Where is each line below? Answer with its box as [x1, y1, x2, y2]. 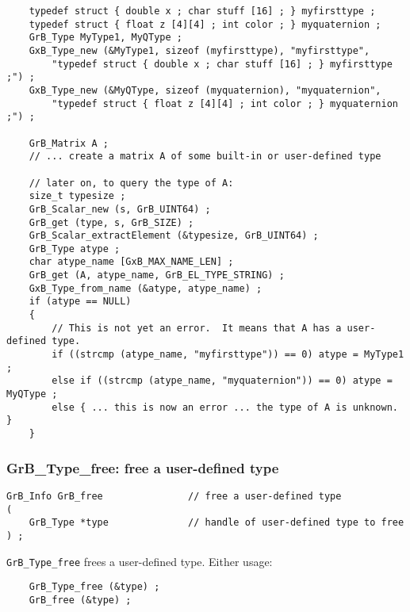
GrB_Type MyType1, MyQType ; [29, 32, 182, 44]
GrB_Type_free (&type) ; [29, 581, 160, 593]
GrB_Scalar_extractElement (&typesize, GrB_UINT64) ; [29, 230, 319, 242]
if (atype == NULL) [29, 296, 132, 308]
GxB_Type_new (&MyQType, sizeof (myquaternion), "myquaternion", [29, 84, 381, 96]
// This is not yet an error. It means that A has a [52, 322, 342, 334]
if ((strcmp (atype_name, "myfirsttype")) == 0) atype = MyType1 [52, 349, 404, 361]
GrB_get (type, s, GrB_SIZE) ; [29, 216, 194, 228]
